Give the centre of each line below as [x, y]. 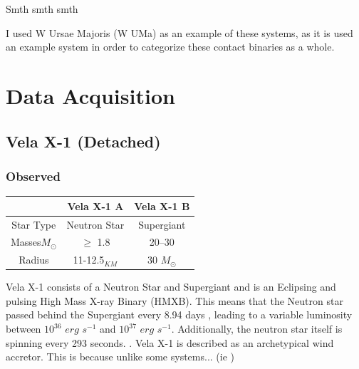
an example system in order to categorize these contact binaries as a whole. [170, 47]
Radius [34, 260]
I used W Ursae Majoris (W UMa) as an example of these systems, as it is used [179, 32]
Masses [26, 242]
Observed [33, 176]
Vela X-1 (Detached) [83, 141]
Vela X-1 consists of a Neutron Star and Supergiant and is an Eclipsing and [171, 287]
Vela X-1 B [162, 206]
